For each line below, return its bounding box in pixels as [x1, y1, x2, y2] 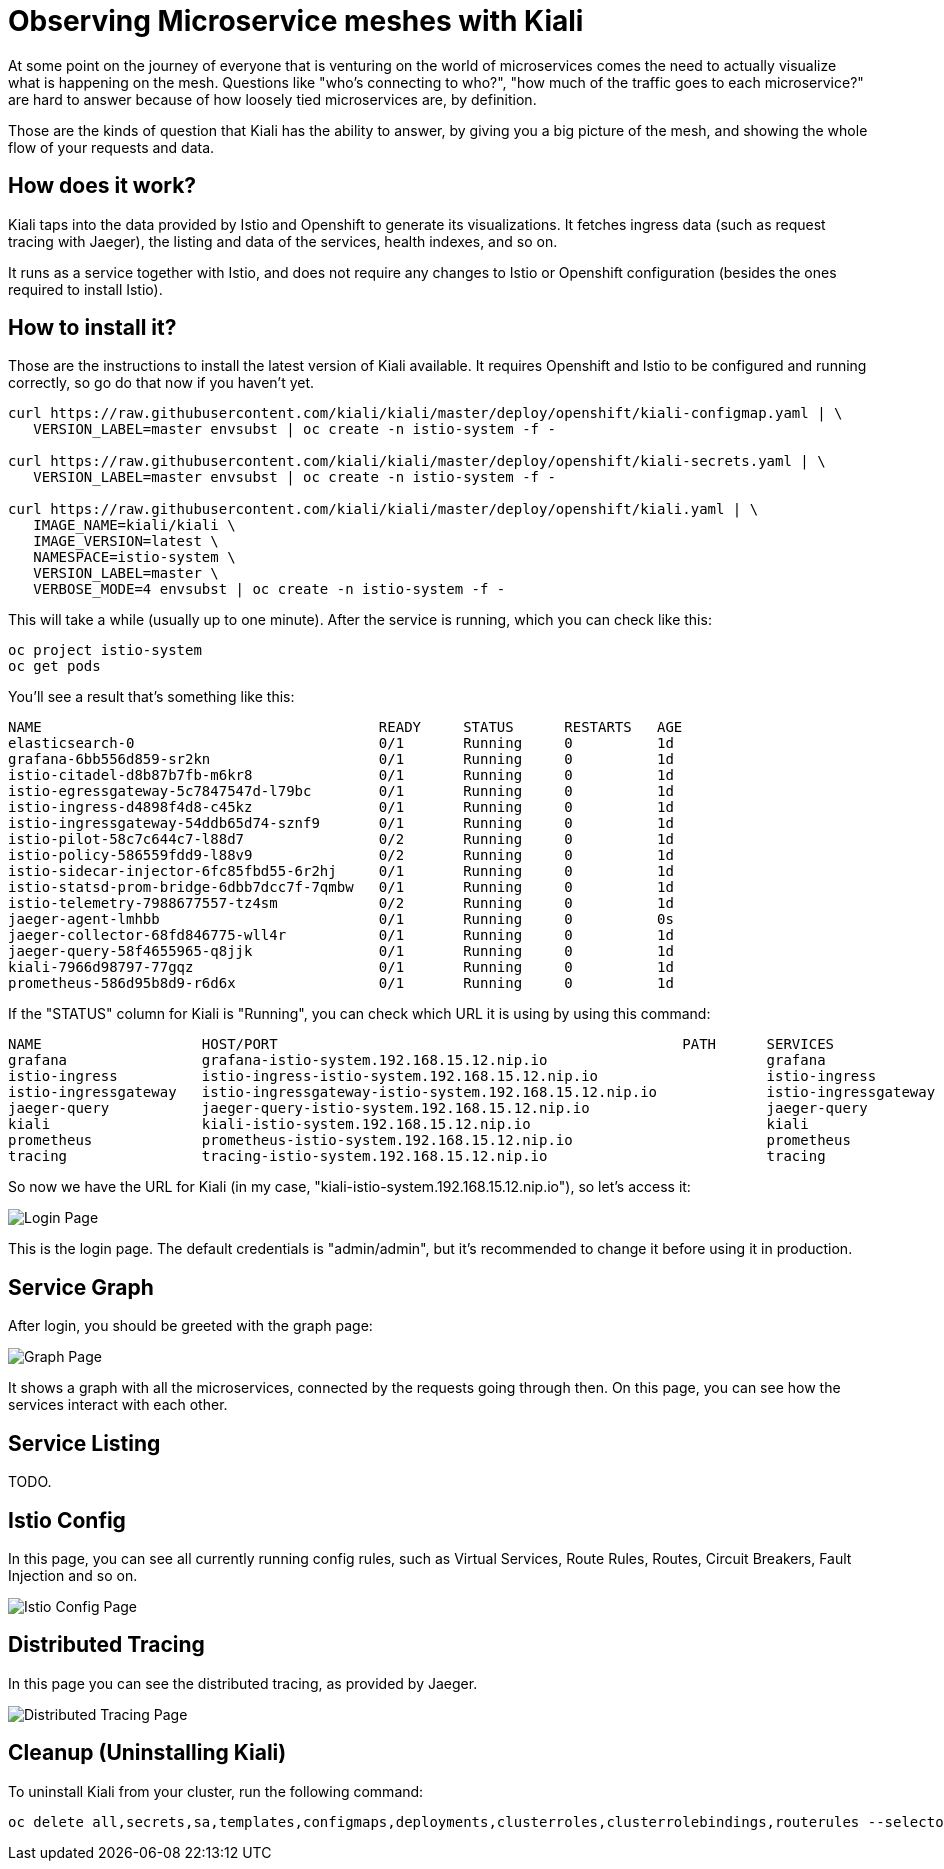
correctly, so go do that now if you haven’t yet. [8, 374, 315, 392]
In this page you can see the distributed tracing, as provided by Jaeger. [8, 1674, 478, 1692]
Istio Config [8, 1507, 126, 1533]
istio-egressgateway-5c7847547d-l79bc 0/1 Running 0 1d [8, 783, 674, 800]
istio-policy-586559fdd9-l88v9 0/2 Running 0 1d [8, 847, 674, 864]
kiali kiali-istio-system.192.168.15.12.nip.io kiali [8, 1116, 809, 1133]
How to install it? [8, 315, 177, 341]
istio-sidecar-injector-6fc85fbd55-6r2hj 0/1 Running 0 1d [8, 863, 674, 880]
